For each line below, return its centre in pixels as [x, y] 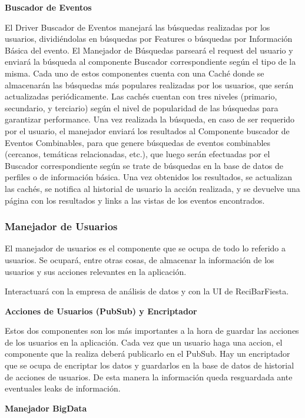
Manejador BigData [46, 408]
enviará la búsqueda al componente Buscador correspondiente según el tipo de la [150, 62]
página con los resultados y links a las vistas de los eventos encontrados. [135, 200]
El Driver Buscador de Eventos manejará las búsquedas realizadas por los [137, 27]
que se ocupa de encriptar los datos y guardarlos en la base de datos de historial [150, 365]
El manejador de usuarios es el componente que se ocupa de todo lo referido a [145, 248]
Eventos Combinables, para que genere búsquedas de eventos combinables [138, 142]
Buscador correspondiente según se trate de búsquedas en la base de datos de [144, 165]
